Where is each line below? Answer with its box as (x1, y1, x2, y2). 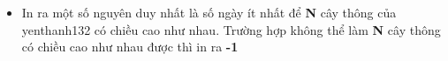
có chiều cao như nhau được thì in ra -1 (21, 37, 239, 56)
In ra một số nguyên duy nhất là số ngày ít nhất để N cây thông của (21, 3, 397, 21)
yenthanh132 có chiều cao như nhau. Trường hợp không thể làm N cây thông (21, 20, 441, 38)
